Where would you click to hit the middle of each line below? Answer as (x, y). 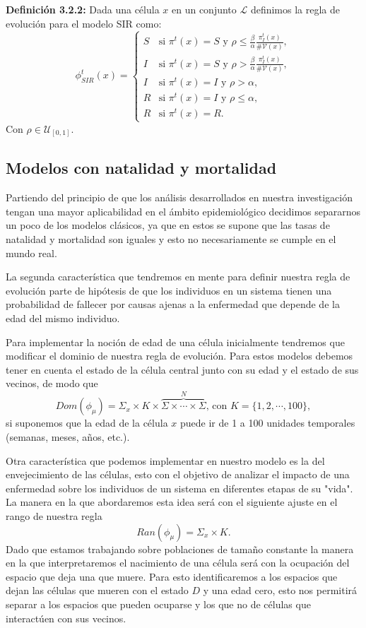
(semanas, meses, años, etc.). (68, 437)
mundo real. (31, 253)
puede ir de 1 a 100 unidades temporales (268, 423)
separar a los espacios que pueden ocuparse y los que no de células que (158, 604)
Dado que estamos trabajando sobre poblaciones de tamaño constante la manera (180, 549)
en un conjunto (204, 9)
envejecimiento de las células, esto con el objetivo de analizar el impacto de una (178, 474)
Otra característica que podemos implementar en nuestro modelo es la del (165, 460)
